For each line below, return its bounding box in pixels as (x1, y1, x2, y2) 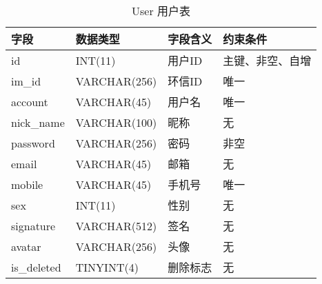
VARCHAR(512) (75, 217, 157, 234)
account (11, 93, 48, 110)
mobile (11, 176, 43, 192)
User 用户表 (132, 3, 191, 19)
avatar (11, 238, 41, 254)
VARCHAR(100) (75, 114, 157, 130)
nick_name (11, 114, 65, 130)
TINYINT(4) (75, 258, 139, 275)
